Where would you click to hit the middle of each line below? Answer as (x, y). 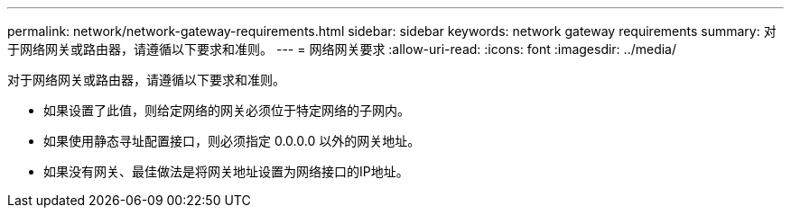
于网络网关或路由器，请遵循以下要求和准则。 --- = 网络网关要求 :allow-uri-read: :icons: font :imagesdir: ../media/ (342, 49)
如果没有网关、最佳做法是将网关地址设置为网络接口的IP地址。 (226, 171)
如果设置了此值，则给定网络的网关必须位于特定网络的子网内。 (227, 110)
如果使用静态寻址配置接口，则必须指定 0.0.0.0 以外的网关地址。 (232, 141)
